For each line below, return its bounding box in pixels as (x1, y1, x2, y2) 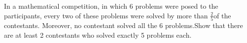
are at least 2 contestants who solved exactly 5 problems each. (4, 29, 192, 40)
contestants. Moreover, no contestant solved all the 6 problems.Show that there (4, 20, 243, 30)
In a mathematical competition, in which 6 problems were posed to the (4, 1, 218, 11)
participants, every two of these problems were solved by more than (4, 10, 208, 20)
